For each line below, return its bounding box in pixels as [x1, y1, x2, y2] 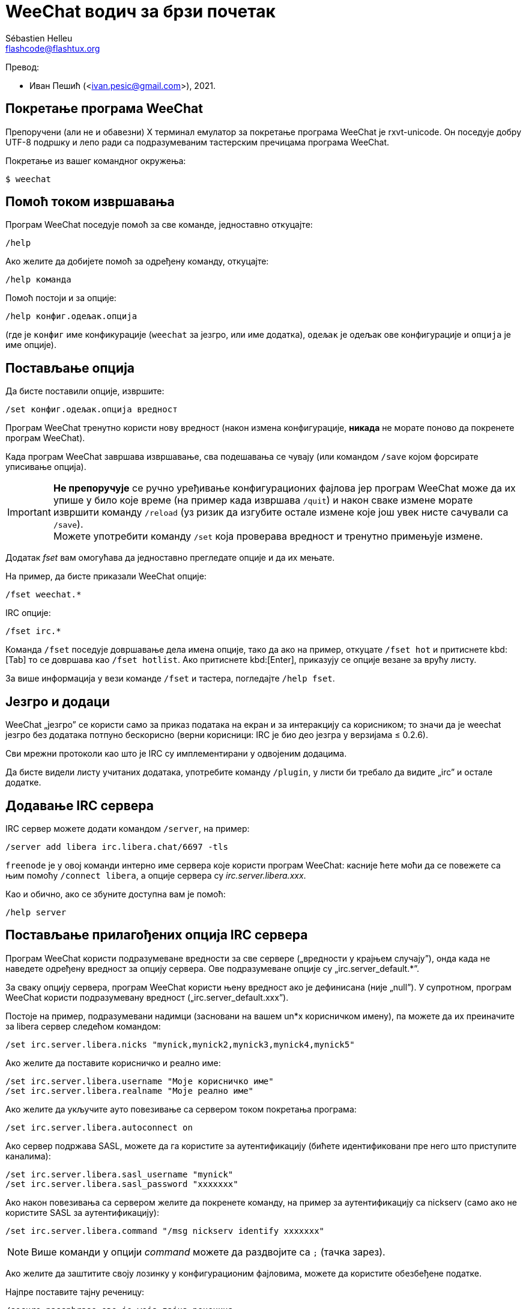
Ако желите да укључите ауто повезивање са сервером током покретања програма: [5, 1103, 357, 1114]
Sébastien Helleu [5, 32, 73, 43]
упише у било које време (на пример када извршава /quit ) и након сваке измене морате [53, 494, 473, 507]
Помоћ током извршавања [5, 194, 175, 210]
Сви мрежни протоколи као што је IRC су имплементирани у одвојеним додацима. [5, 748, 347, 759]
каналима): [5, 1150, 51, 1161]
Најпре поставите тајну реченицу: [5, 1286, 145, 1297]
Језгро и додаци [5, 694, 110, 709]
